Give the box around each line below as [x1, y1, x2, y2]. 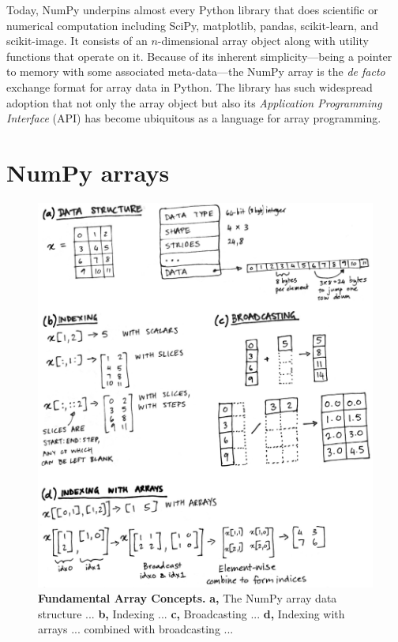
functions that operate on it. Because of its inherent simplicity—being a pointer [6, 47, 392, 64]
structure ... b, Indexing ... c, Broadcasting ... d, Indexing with [38, 605, 345, 621]
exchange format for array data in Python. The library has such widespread [6, 78, 373, 95]
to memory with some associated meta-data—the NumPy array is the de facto [6, 63, 385, 80]
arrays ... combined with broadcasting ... [38, 621, 234, 637]
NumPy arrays [6, 156, 170, 188]
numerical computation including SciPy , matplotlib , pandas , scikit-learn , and [6, 17, 379, 33]
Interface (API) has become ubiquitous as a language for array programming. [6, 110, 381, 126]
